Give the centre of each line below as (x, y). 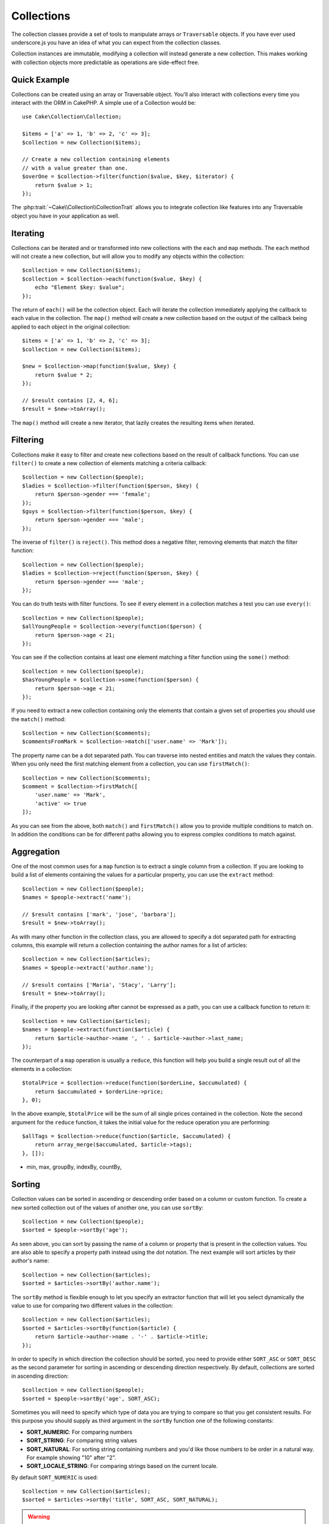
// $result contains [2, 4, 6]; (70, 400)
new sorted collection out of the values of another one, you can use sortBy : (108, 1208)
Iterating (28, 233)
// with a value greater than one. (75, 168)
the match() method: (39, 719)
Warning (39, 1516)
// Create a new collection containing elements (96, 159)
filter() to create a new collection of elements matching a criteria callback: (109, 463)
